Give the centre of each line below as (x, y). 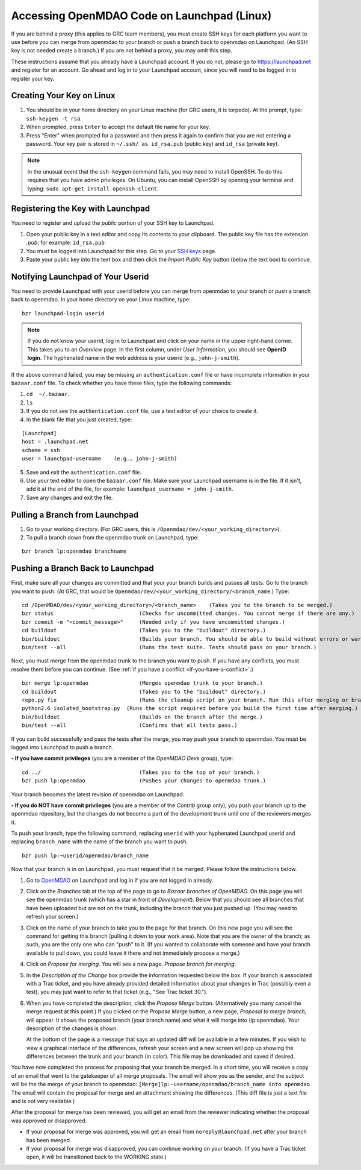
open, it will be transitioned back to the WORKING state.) (96, 1157)
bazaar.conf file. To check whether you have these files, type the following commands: (122, 383)
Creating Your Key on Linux (63, 96)
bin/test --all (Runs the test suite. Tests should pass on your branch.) (169, 647)
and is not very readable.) (43, 1101)
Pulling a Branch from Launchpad (75, 514)
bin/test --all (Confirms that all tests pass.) (130, 725)
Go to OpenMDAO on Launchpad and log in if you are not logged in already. (120, 880)
